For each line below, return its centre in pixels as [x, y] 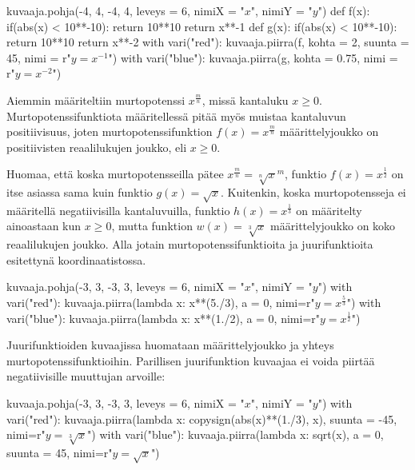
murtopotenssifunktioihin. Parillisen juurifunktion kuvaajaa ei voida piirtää [191, 360]
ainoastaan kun [44, 226]
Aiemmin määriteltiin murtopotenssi [96, 100]
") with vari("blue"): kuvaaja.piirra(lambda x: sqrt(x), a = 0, [235, 434]
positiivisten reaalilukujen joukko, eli [97, 147]
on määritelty [329, 210]
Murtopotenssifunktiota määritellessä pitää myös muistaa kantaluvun [176, 116]
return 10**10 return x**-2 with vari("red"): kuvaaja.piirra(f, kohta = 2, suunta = [208, 42]
